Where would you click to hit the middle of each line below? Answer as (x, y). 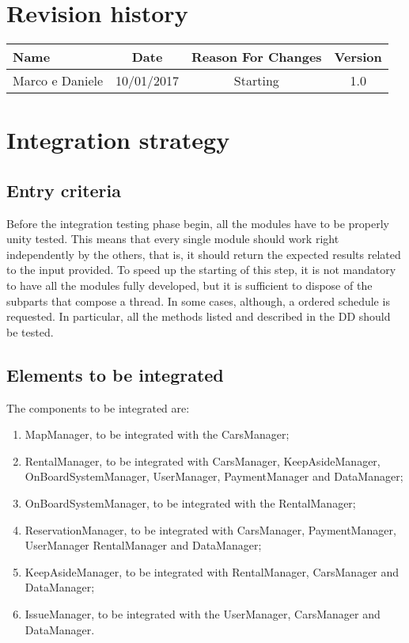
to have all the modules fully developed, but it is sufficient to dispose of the (189, 285)
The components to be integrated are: (98, 407)
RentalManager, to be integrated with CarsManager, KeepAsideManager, (203, 460)
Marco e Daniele (58, 81)
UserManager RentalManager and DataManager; (143, 545)
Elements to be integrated (115, 374)
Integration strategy (118, 140)
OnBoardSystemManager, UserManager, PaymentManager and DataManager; (214, 476)
